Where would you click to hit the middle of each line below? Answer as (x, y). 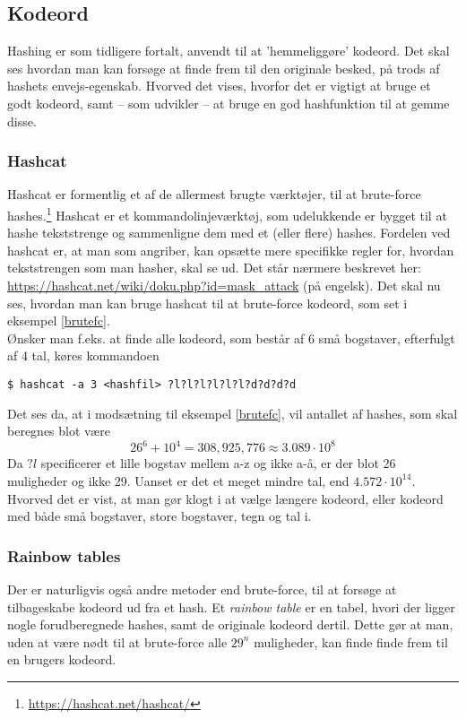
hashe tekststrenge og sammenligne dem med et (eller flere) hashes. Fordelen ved (229, 233)
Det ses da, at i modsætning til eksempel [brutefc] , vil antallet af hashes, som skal (233, 413)
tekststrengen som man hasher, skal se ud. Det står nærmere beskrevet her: (214, 268)
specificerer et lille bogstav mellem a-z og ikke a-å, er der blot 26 (218, 463)
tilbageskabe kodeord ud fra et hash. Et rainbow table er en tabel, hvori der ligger (231, 606)
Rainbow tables (64, 555)
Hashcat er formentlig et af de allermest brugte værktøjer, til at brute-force (214, 194)
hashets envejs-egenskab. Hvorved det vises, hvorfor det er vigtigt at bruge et (219, 86)
